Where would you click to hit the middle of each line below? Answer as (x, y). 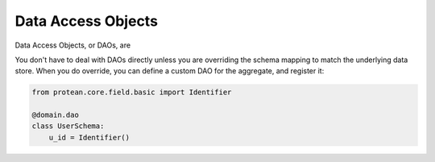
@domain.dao (56, 115)
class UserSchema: (68, 126)
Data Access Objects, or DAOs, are (73, 45)
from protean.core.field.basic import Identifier (132, 92)
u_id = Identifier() (89, 137)
